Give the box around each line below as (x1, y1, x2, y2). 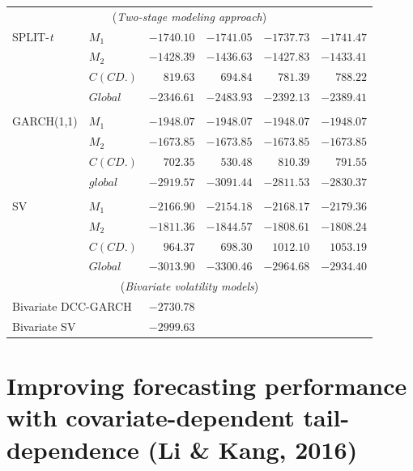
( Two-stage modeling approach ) (112, 7, 267, 24)
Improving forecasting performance (6, 369, 407, 402)
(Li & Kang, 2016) (147, 432, 358, 465)
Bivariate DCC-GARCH (12, 298, 132, 315)
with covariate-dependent (6, 401, 295, 434)
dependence (6, 432, 139, 465)
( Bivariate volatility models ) (120, 278, 259, 295)
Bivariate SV (12, 317, 76, 334)
